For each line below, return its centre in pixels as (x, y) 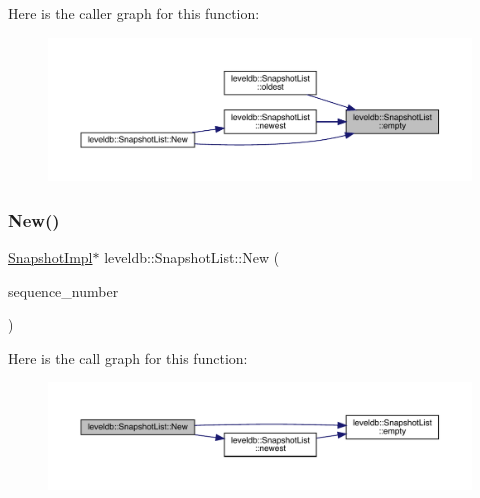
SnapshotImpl (50, 257)
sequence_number (63, 290)
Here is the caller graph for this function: (134, 13)
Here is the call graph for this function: (128, 357)
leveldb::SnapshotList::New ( (192, 257)
